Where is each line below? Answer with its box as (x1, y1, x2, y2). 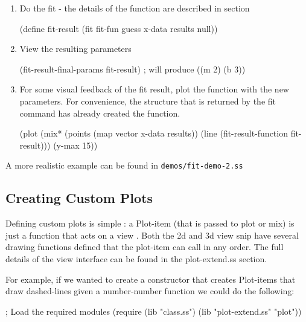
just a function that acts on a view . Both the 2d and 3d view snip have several (5, 228, 299, 241)
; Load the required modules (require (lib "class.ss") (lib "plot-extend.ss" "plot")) (5, 304, 302, 317)
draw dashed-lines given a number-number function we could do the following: (5, 285, 295, 297)
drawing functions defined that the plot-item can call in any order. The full (5, 240, 284, 253)
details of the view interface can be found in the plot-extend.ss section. (5, 252, 267, 265)
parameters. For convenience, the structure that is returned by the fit (19, 94, 276, 107)
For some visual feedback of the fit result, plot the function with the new (19, 83, 289, 95)
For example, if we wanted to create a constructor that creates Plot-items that (5, 272, 296, 285)
